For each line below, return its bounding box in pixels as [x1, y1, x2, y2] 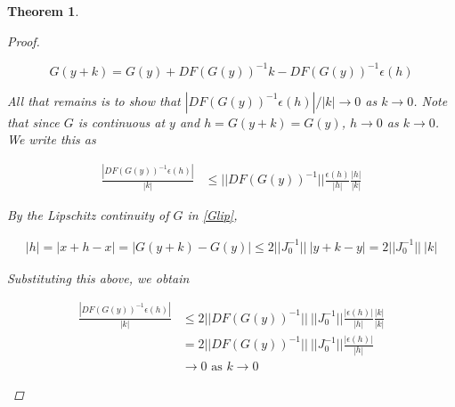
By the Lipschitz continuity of [7, 205, 169, 224]
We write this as [7, 130, 96, 149]
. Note [413, 91, 448, 110]
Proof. [7, 31, 40, 50]
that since [7, 112, 60, 131]
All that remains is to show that [7, 91, 181, 110]
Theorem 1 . [7, 2, 79, 20]
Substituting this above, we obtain [7, 268, 190, 287]
